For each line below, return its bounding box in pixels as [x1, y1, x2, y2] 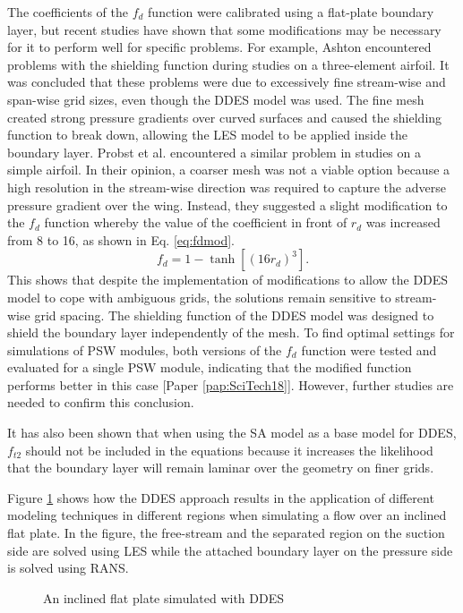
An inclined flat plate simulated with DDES [43, 588, 285, 607]
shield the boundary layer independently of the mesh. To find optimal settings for [7, 323, 455, 342]
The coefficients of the [7, 3, 128, 21]
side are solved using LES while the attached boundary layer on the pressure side [7, 541, 453, 559]
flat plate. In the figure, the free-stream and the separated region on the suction [7, 524, 445, 542]
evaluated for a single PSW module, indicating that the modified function [7, 358, 412, 377]
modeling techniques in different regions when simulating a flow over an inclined [7, 506, 447, 524]
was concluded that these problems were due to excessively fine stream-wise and [7, 72, 446, 91]
